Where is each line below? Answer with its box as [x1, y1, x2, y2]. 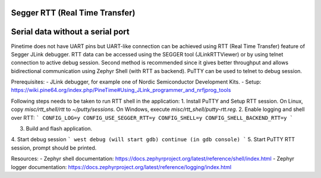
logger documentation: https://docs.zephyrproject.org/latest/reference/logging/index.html [11, 163, 232, 170]
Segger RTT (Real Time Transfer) [11, 8, 136, 18]
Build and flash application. [26, 125, 92, 132]
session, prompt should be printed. [11, 144, 97, 151]
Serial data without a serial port [11, 27, 130, 37]
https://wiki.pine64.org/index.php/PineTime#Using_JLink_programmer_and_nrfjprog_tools [11, 87, 231, 94]
